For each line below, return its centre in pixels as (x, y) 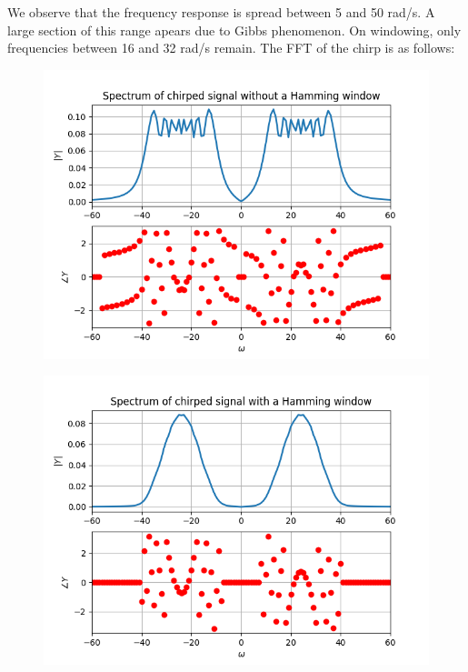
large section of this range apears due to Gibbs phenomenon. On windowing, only (234, 30)
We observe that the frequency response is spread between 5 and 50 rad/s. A (221, 12)
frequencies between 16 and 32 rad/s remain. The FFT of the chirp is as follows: (231, 48)
